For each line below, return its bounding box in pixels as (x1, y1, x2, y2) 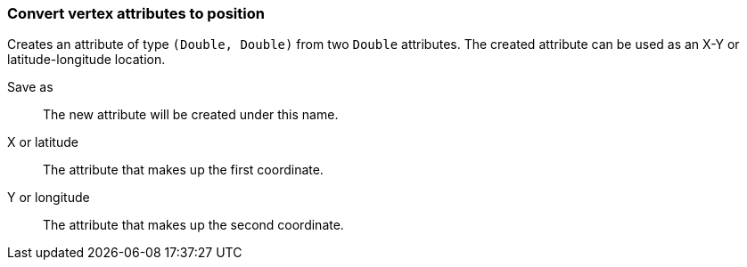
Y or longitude (7, 190, 90, 206)
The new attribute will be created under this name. (43, 107, 339, 123)
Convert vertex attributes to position (7, 4, 265, 22)
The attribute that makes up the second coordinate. (43, 217, 344, 233)
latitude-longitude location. (7, 52, 166, 68)
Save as (7, 79, 53, 95)
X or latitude (7, 134, 78, 150)
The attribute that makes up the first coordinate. (43, 162, 324, 178)
